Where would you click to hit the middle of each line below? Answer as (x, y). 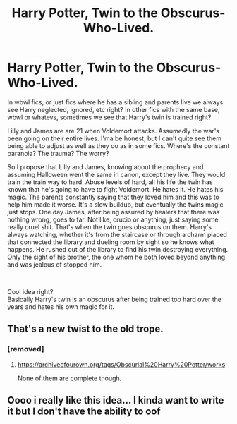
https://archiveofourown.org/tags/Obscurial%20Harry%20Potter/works (121, 364)
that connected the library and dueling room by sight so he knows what (111, 242)
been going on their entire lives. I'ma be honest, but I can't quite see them (115, 138)
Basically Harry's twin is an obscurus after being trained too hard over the (115, 299)
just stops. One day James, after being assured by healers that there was (114, 212)
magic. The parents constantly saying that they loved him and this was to (114, 197)
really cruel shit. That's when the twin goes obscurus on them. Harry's (110, 226)
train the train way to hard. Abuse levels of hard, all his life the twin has (110, 182)
